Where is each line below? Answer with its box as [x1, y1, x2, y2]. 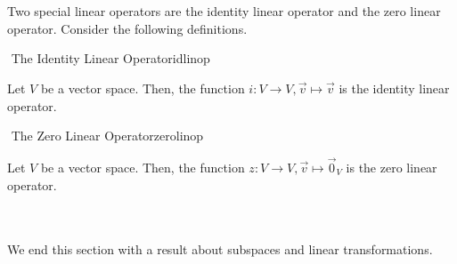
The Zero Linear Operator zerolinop [11, 126, 204, 145]
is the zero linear [346, 157, 437, 176]
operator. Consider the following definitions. [7, 19, 248, 37]
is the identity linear [339, 78, 450, 97]
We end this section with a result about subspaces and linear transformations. [7, 240, 433, 259]
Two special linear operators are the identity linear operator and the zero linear [7, 2, 441, 20]
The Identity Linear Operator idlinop [11, 49, 210, 68]
